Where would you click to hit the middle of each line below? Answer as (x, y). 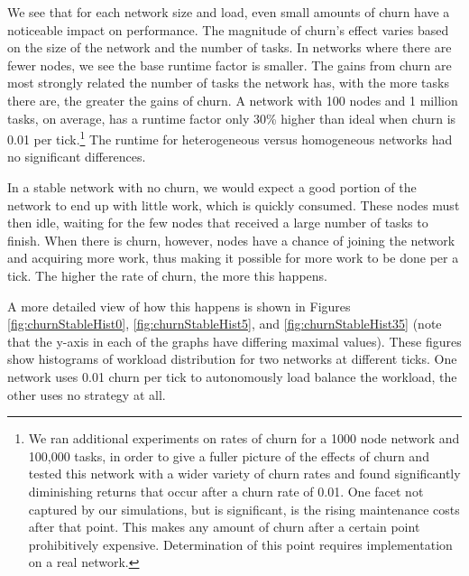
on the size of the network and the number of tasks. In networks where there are (230, 47)
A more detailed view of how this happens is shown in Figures (179, 306)
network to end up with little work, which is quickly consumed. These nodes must (234, 204)
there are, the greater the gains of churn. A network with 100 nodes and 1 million (233, 100)
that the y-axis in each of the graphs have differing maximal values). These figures (234, 341)
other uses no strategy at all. (87, 394)
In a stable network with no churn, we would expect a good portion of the (212, 187)
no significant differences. (77, 157)
